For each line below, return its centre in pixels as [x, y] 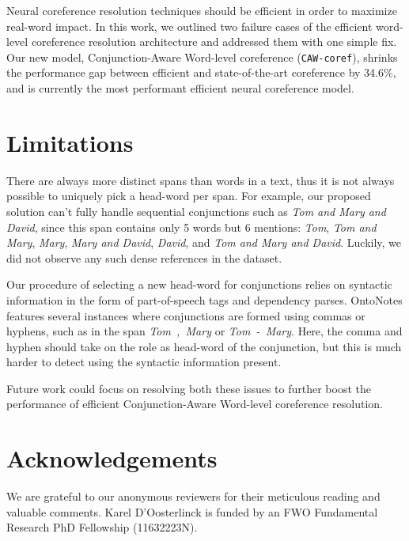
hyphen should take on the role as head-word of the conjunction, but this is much [204, 346]
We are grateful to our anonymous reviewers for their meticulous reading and [193, 496]
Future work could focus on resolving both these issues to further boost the [189, 388]
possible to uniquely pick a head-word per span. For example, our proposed [189, 196]
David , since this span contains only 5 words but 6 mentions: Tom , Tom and [191, 227]
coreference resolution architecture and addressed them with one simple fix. [214, 42]
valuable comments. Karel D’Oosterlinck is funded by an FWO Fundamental [192, 511]
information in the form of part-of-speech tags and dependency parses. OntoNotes [204, 299]
